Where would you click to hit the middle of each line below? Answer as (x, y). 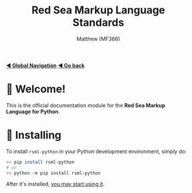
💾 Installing (34, 135)
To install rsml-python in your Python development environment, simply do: (96, 151)
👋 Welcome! (36, 89)
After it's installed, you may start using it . (55, 184)
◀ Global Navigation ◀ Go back (45, 66)
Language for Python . (33, 111)
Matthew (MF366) (98, 39)
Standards (98, 23)
